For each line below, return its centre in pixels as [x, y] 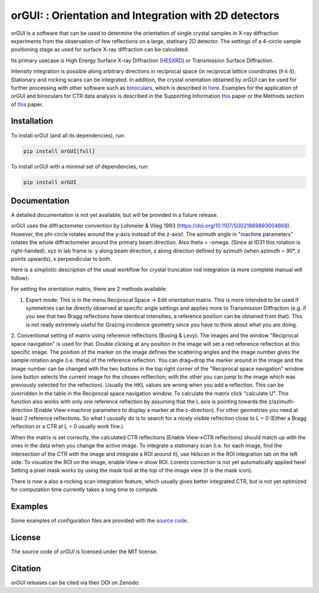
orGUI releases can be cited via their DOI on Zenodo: [75, 582]
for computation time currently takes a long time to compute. [85, 490]
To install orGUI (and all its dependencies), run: [68, 135]
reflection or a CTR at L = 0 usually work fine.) [67, 426]
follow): [20, 278]
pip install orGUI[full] [59, 151]
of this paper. [27, 104]
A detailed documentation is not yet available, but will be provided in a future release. [115, 215]
